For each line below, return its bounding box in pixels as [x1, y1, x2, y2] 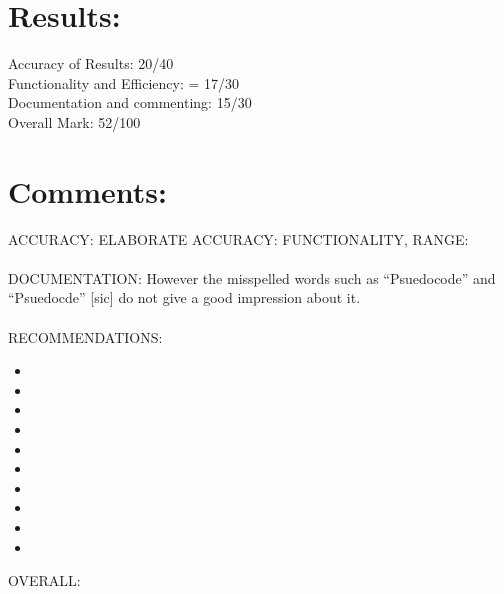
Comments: [8, 170, 167, 211]
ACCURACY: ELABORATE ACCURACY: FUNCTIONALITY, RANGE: [8, 228, 469, 249]
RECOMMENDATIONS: [8, 326, 163, 347]
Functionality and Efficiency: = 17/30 [8, 72, 240, 93]
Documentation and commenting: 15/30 [8, 92, 252, 113]
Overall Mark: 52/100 [8, 111, 141, 132]
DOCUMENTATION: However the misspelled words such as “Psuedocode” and [8, 267, 496, 288]
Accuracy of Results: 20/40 [8, 53, 174, 74]
